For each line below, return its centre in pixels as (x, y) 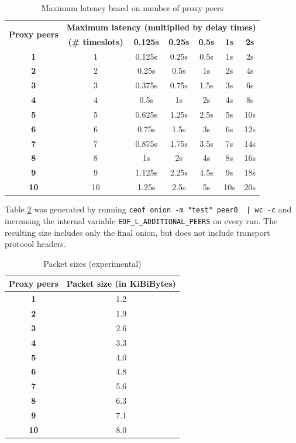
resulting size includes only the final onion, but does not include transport (137, 232)
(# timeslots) (96, 41)
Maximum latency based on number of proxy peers (132, 8)
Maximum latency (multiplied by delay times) (161, 27)
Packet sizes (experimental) (92, 263)
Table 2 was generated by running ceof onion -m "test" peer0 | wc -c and (148, 209)
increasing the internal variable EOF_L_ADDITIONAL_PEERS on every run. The (141, 220)
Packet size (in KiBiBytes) (121, 284)
